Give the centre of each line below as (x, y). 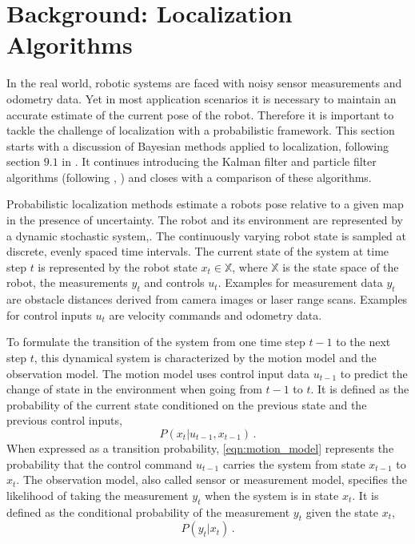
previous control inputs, (64, 420)
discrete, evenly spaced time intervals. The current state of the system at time (198, 251)
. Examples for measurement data (300, 282)
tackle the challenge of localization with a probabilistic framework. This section (201, 130)
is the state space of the (341, 266)
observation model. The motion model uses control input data (158, 373)
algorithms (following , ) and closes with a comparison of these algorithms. (189, 177)
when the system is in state (272, 495)
